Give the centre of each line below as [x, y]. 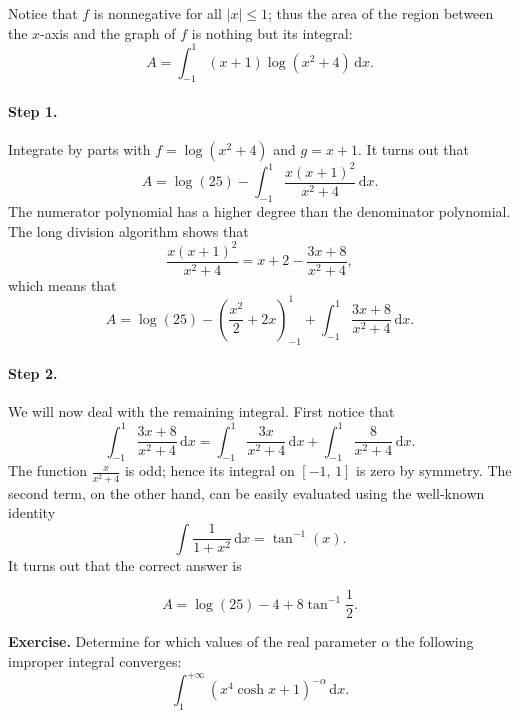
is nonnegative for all [157, 13]
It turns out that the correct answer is [125, 564]
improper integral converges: [95, 660]
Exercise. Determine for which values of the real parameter [192, 641]
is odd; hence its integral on [209, 470]
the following [434, 641]
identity [32, 512]
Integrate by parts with [79, 149]
